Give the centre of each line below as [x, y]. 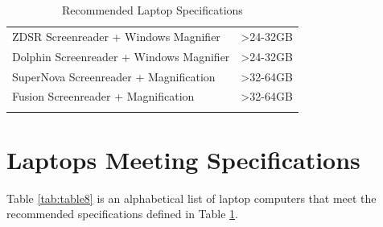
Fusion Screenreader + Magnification [103, 96]
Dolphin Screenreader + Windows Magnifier [121, 56]
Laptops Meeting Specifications [183, 159]
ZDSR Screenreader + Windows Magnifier [116, 36]
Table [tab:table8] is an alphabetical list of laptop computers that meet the [191, 198]
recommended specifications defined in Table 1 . [122, 214]
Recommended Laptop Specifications [152, 10]
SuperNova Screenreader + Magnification [114, 76]
